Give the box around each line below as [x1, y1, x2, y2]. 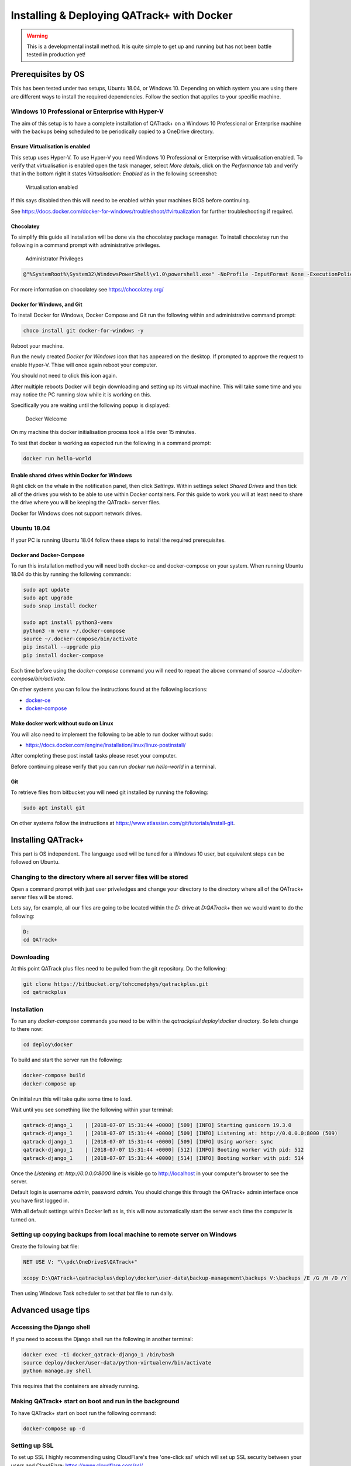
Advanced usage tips [11, 1305, 90, 1315]
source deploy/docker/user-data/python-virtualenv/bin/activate [23, 1359, 212, 1366]
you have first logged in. [11, 1197, 70, 1204]
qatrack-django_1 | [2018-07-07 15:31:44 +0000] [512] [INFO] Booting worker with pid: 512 [23, 1146, 304, 1153]
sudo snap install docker [23, 603, 98, 609]
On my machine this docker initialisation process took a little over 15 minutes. [11, 429, 196, 436]
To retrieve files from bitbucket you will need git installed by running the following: [11, 789, 209, 796]
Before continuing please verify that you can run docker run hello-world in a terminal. [11, 763, 216, 770]
